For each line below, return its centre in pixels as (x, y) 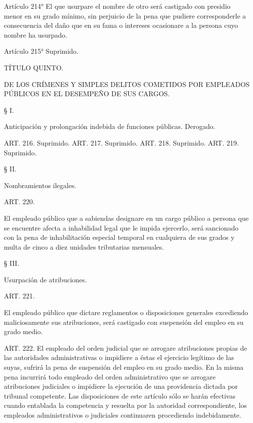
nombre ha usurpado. (36, 34)
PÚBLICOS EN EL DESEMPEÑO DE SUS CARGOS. (87, 94)
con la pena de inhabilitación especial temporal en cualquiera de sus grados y (119, 237)
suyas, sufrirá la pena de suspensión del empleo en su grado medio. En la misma (124, 367)
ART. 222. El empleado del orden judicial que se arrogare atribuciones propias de (126, 348)
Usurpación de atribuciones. (46, 279)
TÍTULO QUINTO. (34, 67)
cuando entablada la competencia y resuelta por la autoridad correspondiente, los (126, 405)
